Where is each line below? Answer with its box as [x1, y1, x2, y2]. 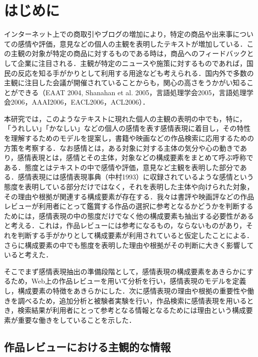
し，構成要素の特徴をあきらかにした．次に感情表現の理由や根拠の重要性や [4, 285, 247, 296]
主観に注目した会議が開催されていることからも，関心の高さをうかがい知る [4, 77, 247, 88]
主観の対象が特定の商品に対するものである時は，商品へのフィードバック [10, 48, 247, 59]
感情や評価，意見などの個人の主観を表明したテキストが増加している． [17, 38, 247, 49]
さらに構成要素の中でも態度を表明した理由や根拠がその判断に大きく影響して [4, 239, 254, 250]
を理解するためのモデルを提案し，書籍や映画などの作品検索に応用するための [4, 133, 254, 143]
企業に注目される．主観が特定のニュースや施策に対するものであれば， [17, 58, 247, 68]
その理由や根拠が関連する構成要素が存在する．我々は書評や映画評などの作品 [4, 191, 254, 201]
